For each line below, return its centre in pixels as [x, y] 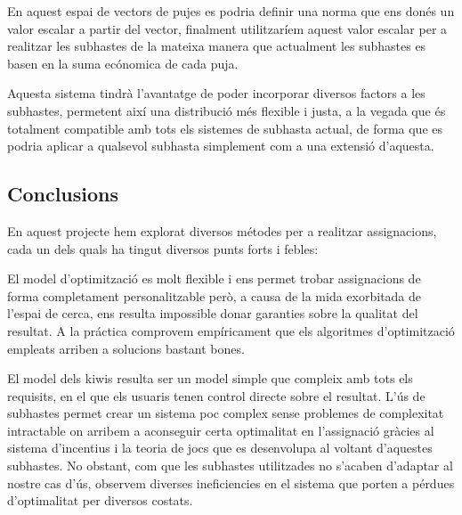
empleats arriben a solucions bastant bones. [126, 348]
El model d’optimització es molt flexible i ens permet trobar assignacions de [214, 278]
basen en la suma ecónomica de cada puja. [123, 63]
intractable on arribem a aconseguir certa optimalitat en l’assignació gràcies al [221, 430]
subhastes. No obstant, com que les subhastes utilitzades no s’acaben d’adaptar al [230, 466]
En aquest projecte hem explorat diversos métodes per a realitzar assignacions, [222, 230]
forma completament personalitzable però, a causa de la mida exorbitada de [215, 295]
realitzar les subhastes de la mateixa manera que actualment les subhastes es [217, 46]
